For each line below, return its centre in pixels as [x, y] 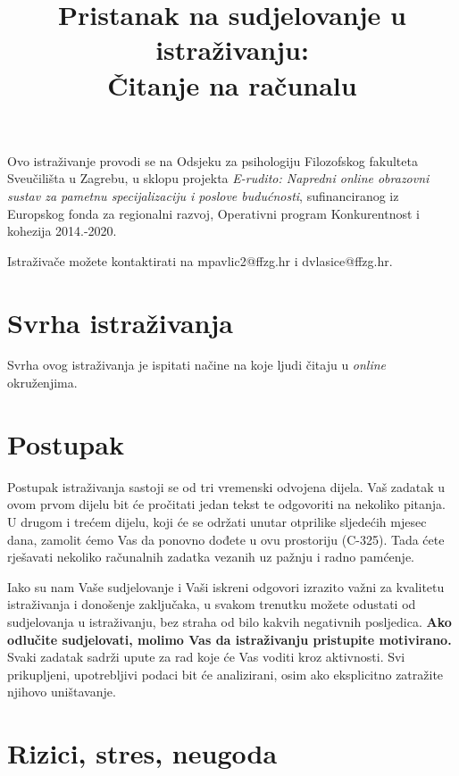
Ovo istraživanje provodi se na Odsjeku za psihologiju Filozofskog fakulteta [213, 160]
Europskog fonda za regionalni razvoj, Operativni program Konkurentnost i [213, 213]
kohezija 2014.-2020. [62, 231]
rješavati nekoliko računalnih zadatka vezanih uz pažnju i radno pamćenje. [211, 557]
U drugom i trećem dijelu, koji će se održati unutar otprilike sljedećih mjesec [217, 521]
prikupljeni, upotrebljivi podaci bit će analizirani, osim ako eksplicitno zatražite [225, 674]
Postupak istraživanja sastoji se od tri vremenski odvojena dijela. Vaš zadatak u [226, 486]
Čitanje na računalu [232, 84]
